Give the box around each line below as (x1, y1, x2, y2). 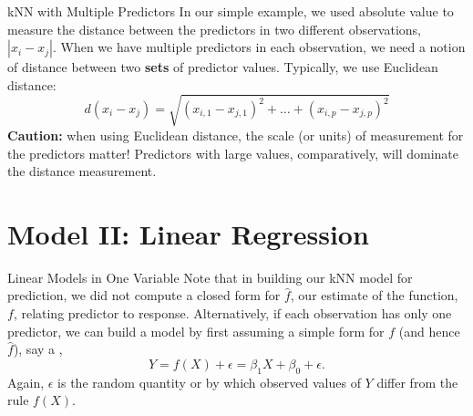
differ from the (376, 372, 458, 391)
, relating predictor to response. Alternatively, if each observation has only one (13, 304, 452, 323)
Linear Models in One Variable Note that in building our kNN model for (7, 267, 413, 286)
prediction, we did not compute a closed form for (7, 286, 281, 305)
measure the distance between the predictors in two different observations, (7, 19, 421, 38)
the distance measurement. (7, 161, 157, 181)
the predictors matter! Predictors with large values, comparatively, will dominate (7, 143, 458, 162)
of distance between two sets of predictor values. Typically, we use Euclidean (7, 57, 438, 77)
